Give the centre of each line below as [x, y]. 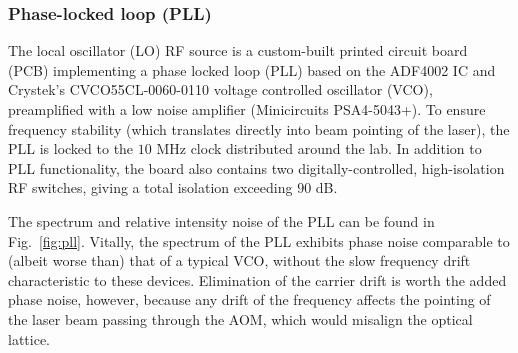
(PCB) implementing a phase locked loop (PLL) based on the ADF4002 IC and [252, 69]
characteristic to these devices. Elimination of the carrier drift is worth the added [257, 279]
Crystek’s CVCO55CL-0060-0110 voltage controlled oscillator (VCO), [220, 89]
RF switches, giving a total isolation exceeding [150, 187]
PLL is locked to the [71, 148]
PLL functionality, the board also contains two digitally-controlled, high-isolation [256, 167]
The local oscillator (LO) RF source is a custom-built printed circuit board [238, 50]
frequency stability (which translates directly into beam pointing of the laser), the [259, 128]
